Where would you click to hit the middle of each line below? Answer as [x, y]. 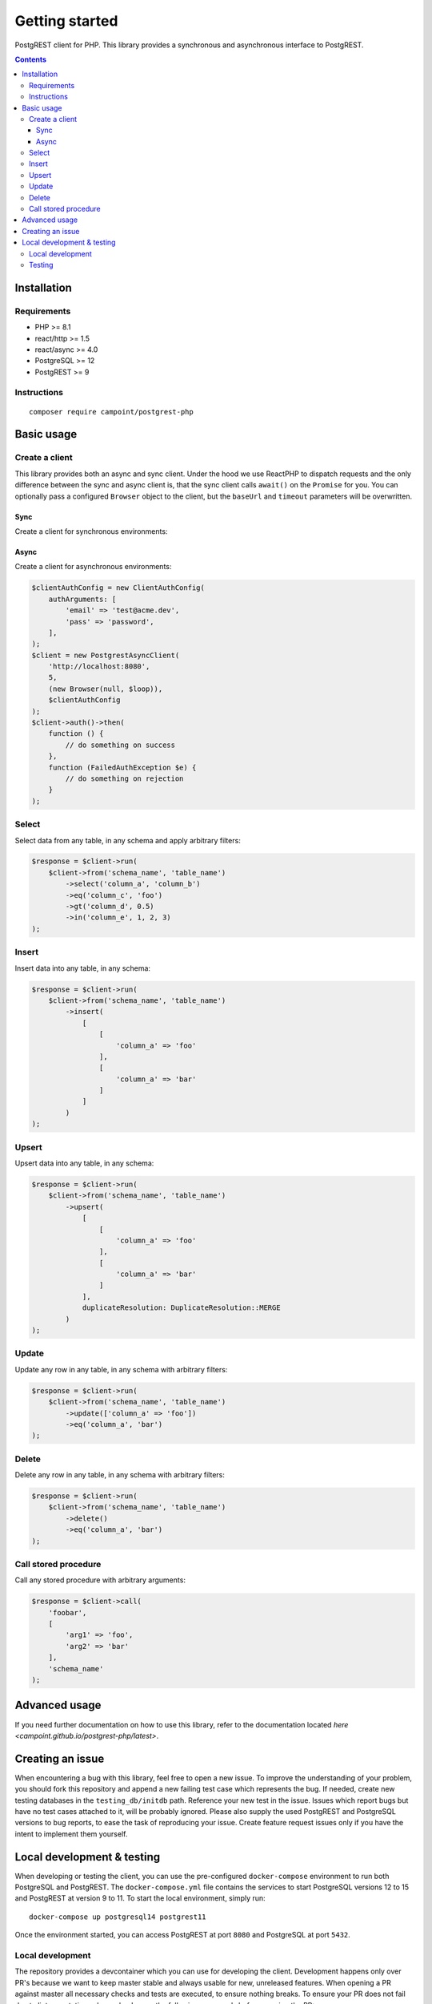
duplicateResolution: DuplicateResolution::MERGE [181, 1308]
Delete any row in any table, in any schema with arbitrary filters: [120, 1475]
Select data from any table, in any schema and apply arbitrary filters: [128, 840]
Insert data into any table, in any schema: [83, 968]
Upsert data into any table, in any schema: [84, 1163]
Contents [31, 59]
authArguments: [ [82, 599]
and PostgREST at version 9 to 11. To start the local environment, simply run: [140, 1898]
